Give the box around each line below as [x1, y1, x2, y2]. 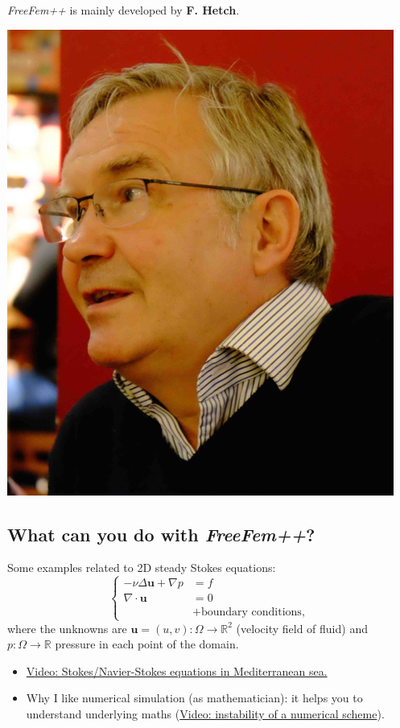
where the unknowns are [7, 619, 127, 636]
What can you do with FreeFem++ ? [7, 521, 315, 546]
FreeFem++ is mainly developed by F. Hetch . [7, 2, 240, 18]
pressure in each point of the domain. [55, 635, 239, 652]
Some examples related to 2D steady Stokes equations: [7, 559, 276, 576]
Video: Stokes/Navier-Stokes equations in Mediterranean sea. [26, 662, 328, 679]
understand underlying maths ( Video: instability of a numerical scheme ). [26, 705, 385, 722]
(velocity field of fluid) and [236, 619, 368, 636]
